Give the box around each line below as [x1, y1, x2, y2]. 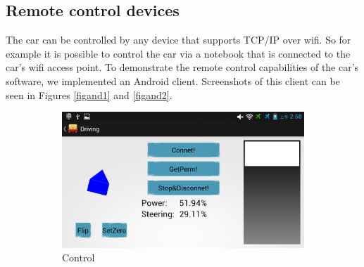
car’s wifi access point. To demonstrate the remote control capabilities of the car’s [6, 60, 359, 74]
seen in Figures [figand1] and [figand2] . [6, 87, 172, 102]
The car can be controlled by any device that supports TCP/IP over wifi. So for [6, 32, 351, 47]
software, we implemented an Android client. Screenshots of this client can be [6, 73, 340, 88]
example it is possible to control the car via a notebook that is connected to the [6, 46, 351, 60]
